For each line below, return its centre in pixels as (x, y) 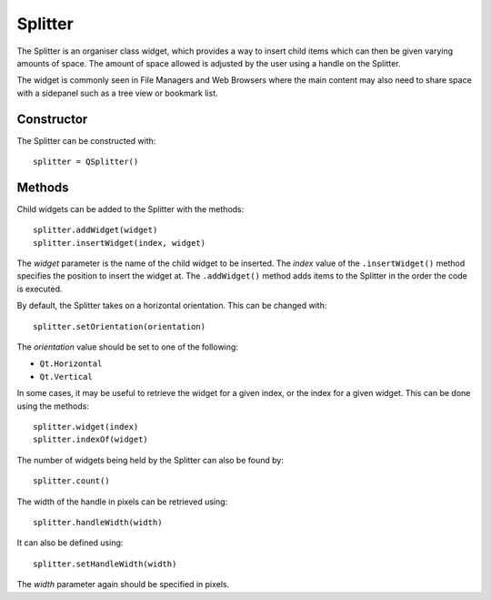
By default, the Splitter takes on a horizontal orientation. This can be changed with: (172, 306)
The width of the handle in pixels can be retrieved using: (122, 502)
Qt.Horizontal (71, 364)
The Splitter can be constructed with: (86, 140)
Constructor (52, 119)
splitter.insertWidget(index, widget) (120, 243)
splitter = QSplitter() (86, 162)
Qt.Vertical (66, 376)
